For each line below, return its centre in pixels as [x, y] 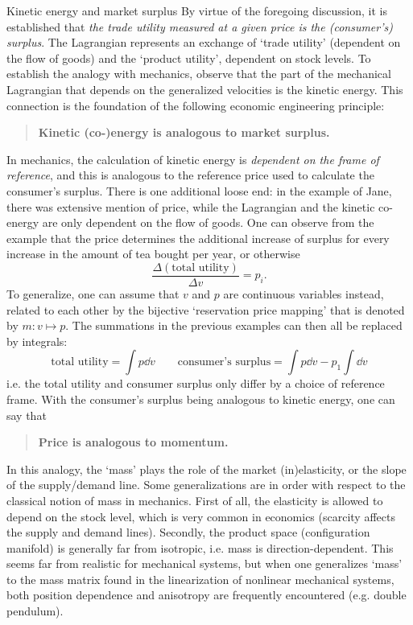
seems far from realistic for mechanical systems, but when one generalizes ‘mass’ [204, 563]
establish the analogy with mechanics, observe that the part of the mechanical [199, 74]
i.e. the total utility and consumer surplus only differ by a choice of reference [196, 383]
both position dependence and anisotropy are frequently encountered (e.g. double [206, 595]
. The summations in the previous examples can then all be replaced [234, 325]
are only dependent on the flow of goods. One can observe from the [208, 222]
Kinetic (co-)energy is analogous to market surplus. [184, 132]
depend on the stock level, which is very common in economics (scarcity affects [201, 516]
